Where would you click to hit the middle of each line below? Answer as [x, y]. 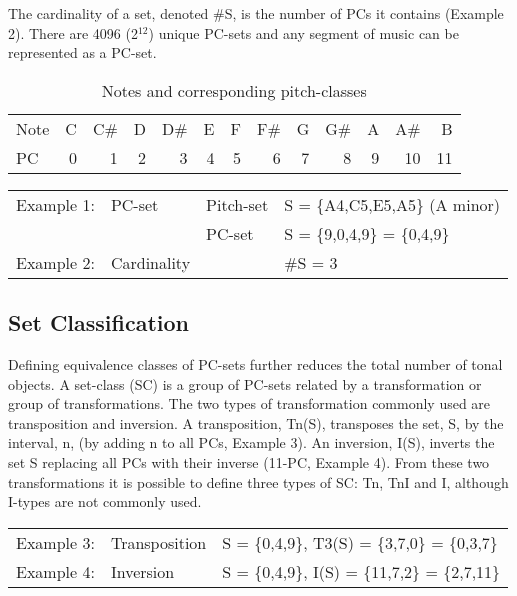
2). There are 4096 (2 [73, 32]
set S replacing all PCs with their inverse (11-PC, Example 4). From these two [249, 461]
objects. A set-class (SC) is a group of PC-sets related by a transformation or [245, 383]
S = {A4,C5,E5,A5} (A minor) [392, 204]
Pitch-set [237, 204]
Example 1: [55, 204]
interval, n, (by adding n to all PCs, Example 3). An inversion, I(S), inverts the [251, 442]
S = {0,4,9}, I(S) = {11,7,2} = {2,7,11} [361, 571]
